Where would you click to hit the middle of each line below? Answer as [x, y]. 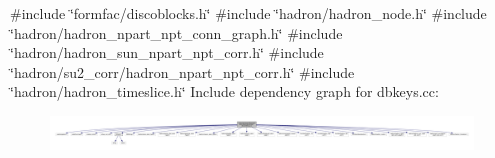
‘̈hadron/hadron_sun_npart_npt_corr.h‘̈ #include [167, 52]
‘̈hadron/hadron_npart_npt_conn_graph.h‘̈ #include [176, 32]
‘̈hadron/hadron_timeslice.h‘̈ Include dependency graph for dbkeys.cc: [224, 91]
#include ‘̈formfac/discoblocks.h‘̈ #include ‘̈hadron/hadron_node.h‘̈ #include [248, 13]
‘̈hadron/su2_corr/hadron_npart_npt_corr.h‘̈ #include [182, 71]
